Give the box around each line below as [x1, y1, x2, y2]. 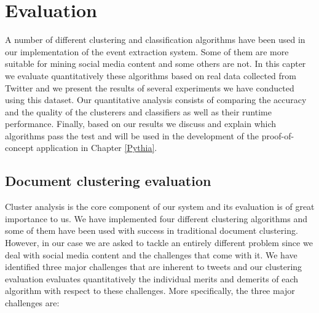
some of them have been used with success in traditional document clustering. [5, 224, 298, 237]
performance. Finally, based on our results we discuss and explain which [5, 117, 277, 130]
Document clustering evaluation [5, 171, 211, 190]
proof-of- [261, 129, 294, 142]
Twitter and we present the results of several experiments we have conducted [5, 81, 294, 94]
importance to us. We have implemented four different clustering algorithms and [5, 212, 307, 225]
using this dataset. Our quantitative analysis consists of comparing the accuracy [5, 93, 307, 106]
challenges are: [5, 296, 60, 309]
